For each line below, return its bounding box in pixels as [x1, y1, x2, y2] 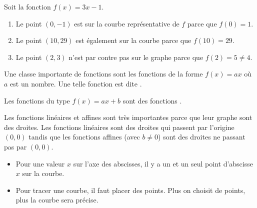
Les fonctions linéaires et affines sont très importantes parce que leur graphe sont [4, 112, 252, 122]
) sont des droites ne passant [158, 131, 245, 142]
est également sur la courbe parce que [75, 35, 191, 45]
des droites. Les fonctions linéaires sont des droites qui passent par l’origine [4, 121, 234, 132]
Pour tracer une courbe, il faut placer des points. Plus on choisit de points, [15, 184, 245, 195]
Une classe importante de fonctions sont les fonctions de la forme [4, 68, 203, 79]
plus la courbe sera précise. [15, 194, 98, 205]
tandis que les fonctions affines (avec [28, 131, 140, 142]
